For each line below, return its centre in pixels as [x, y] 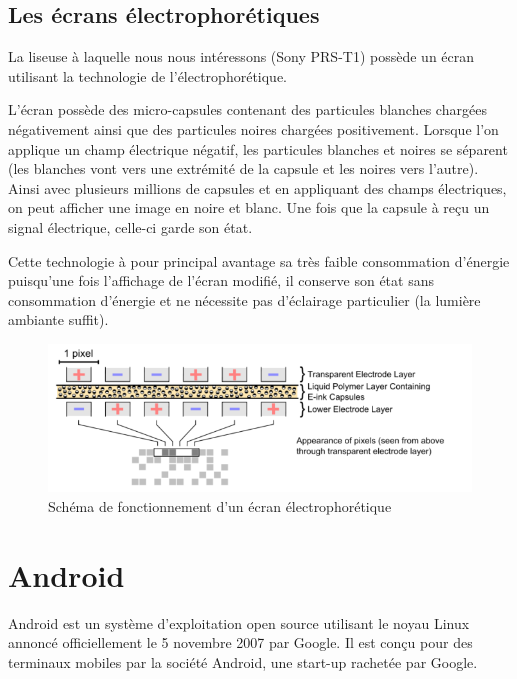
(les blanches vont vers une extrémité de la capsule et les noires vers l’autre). [243, 168]
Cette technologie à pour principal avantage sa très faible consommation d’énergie [259, 260]
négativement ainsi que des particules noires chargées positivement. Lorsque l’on [253, 128]
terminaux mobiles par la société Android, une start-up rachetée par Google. [243, 661]
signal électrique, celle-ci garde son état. [130, 226]
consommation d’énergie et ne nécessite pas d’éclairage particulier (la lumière [244, 299]
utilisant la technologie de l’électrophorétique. [148, 75]
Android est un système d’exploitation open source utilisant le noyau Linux [239, 622]
